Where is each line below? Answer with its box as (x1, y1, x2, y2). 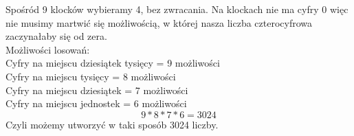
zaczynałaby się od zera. (5, 29, 107, 43)
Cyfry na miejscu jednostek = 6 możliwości (5, 96, 187, 111)
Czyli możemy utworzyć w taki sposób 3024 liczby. (5, 117, 219, 131)
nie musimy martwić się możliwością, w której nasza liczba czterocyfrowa (5, 15, 313, 30)
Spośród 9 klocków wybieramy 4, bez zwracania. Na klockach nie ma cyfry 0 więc (5, 2, 349, 16)
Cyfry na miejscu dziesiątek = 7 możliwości (5, 82, 188, 97)
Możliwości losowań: (5, 42, 90, 56)
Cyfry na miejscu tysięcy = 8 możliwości (5, 69, 176, 83)
